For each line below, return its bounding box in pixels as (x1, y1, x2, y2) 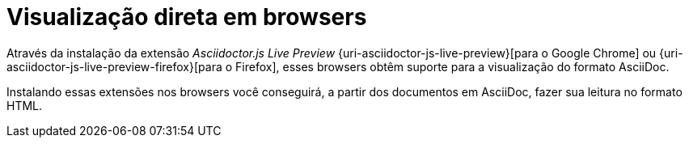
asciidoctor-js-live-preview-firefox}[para (6, 59, 222, 74)
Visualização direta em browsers (6, 3, 367, 31)
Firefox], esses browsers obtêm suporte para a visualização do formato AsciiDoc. (235, 59, 670, 74)
